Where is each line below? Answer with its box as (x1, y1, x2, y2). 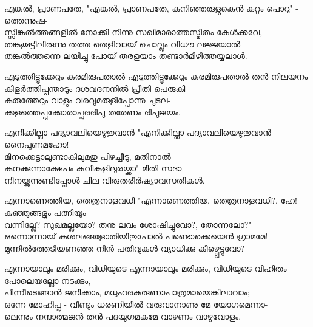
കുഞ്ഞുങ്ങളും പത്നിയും (4, 205, 86, 218)
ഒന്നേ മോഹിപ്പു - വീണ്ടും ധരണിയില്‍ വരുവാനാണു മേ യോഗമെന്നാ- (4, 298, 268, 311)
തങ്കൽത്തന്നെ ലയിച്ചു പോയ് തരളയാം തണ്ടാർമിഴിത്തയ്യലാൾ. (4, 49, 247, 62)
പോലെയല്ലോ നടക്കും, (4, 274, 91, 286)
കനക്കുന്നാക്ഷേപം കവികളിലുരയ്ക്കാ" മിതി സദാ (4, 162, 182, 174)
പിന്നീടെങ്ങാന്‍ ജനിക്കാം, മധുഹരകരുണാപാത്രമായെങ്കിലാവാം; (4, 286, 250, 298)
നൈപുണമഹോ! (4, 137, 69, 150)
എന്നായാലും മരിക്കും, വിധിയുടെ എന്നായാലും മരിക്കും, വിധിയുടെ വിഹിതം (4, 262, 287, 275)
